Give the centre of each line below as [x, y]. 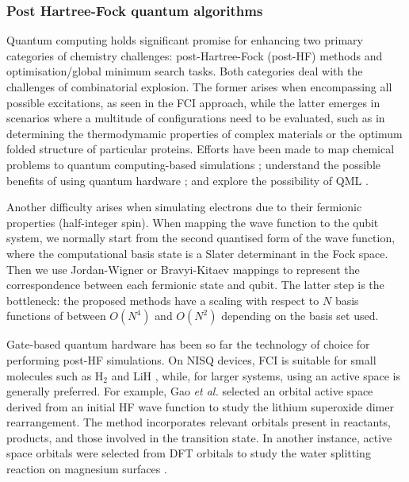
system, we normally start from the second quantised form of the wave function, [201, 238]
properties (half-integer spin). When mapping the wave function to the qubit [193, 222]
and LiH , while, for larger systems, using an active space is [256, 375]
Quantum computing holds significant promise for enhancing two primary [185, 40]
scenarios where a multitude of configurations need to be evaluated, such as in [196, 118]
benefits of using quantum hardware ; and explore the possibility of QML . [187, 180]
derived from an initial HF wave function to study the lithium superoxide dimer [200, 406]
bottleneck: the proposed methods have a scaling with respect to [163, 300]
